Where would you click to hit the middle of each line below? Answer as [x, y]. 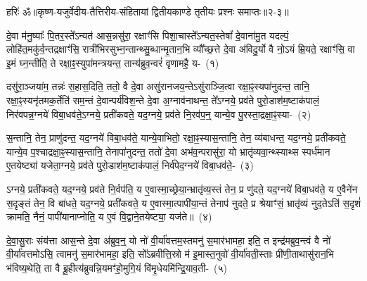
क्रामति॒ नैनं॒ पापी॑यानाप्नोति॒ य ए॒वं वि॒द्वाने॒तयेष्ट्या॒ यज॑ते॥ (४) [109, 217]
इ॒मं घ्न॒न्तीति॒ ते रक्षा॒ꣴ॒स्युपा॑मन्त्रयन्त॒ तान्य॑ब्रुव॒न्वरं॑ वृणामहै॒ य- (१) [113, 62]
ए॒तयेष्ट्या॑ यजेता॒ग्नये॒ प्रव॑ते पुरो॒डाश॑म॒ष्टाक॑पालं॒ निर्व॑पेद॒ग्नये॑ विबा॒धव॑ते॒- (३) [130, 165]
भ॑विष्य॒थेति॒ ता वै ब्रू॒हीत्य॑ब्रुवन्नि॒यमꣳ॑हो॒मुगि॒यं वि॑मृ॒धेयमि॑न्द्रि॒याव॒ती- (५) [117, 267]
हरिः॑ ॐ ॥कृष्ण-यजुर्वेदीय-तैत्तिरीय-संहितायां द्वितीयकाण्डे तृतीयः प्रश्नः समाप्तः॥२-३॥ [148, 11]
